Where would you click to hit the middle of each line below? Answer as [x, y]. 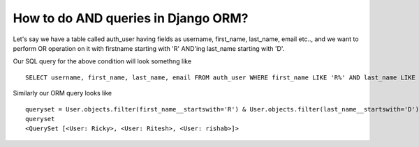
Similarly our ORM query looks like [63, 93]
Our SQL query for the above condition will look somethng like [102, 61]
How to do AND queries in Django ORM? [131, 18]
